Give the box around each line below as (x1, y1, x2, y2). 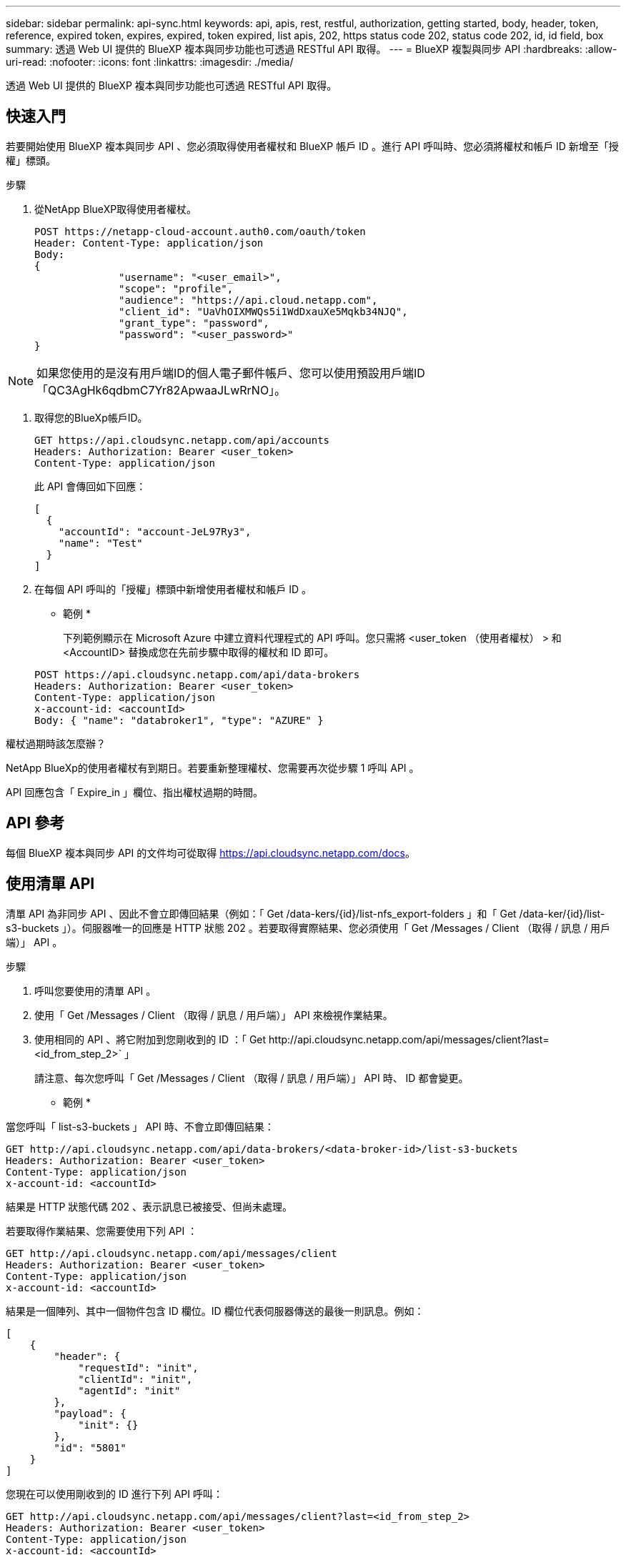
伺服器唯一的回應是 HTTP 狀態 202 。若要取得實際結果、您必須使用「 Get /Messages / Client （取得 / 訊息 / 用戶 (81, 921, 611, 934)
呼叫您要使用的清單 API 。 (34, 984, 156, 997)
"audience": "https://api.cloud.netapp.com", (119, 294, 378, 306)
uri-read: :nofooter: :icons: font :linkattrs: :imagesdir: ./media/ (6, 56, 294, 68)
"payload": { (54, 1407, 126, 1419)
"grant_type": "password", (119, 317, 269, 329)
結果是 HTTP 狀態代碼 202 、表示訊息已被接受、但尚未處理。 (6, 1200, 293, 1213)
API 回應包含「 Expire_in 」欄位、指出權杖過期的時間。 (6, 785, 263, 798)
